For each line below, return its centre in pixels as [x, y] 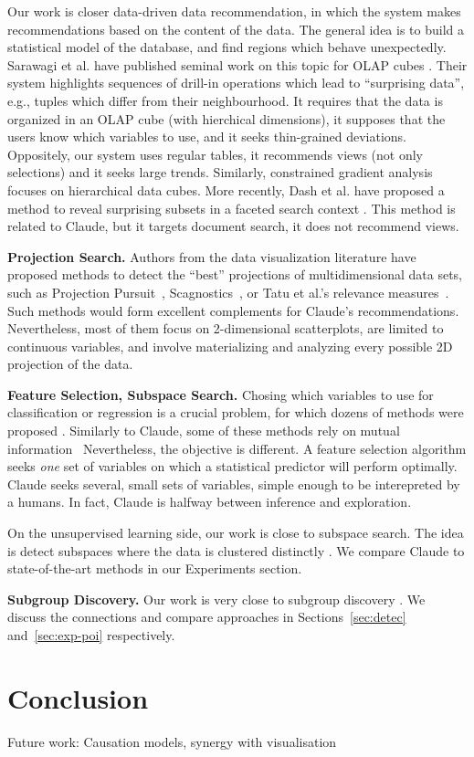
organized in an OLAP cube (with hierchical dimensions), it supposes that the [226, 118]
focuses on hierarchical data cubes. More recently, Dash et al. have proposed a [226, 189]
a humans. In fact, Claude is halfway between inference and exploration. [210, 502]
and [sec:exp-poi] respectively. [91, 635]
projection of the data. [70, 364]
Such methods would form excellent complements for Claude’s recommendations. [233, 310]
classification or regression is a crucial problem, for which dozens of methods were [236, 412]
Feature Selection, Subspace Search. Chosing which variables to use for [221, 394]
